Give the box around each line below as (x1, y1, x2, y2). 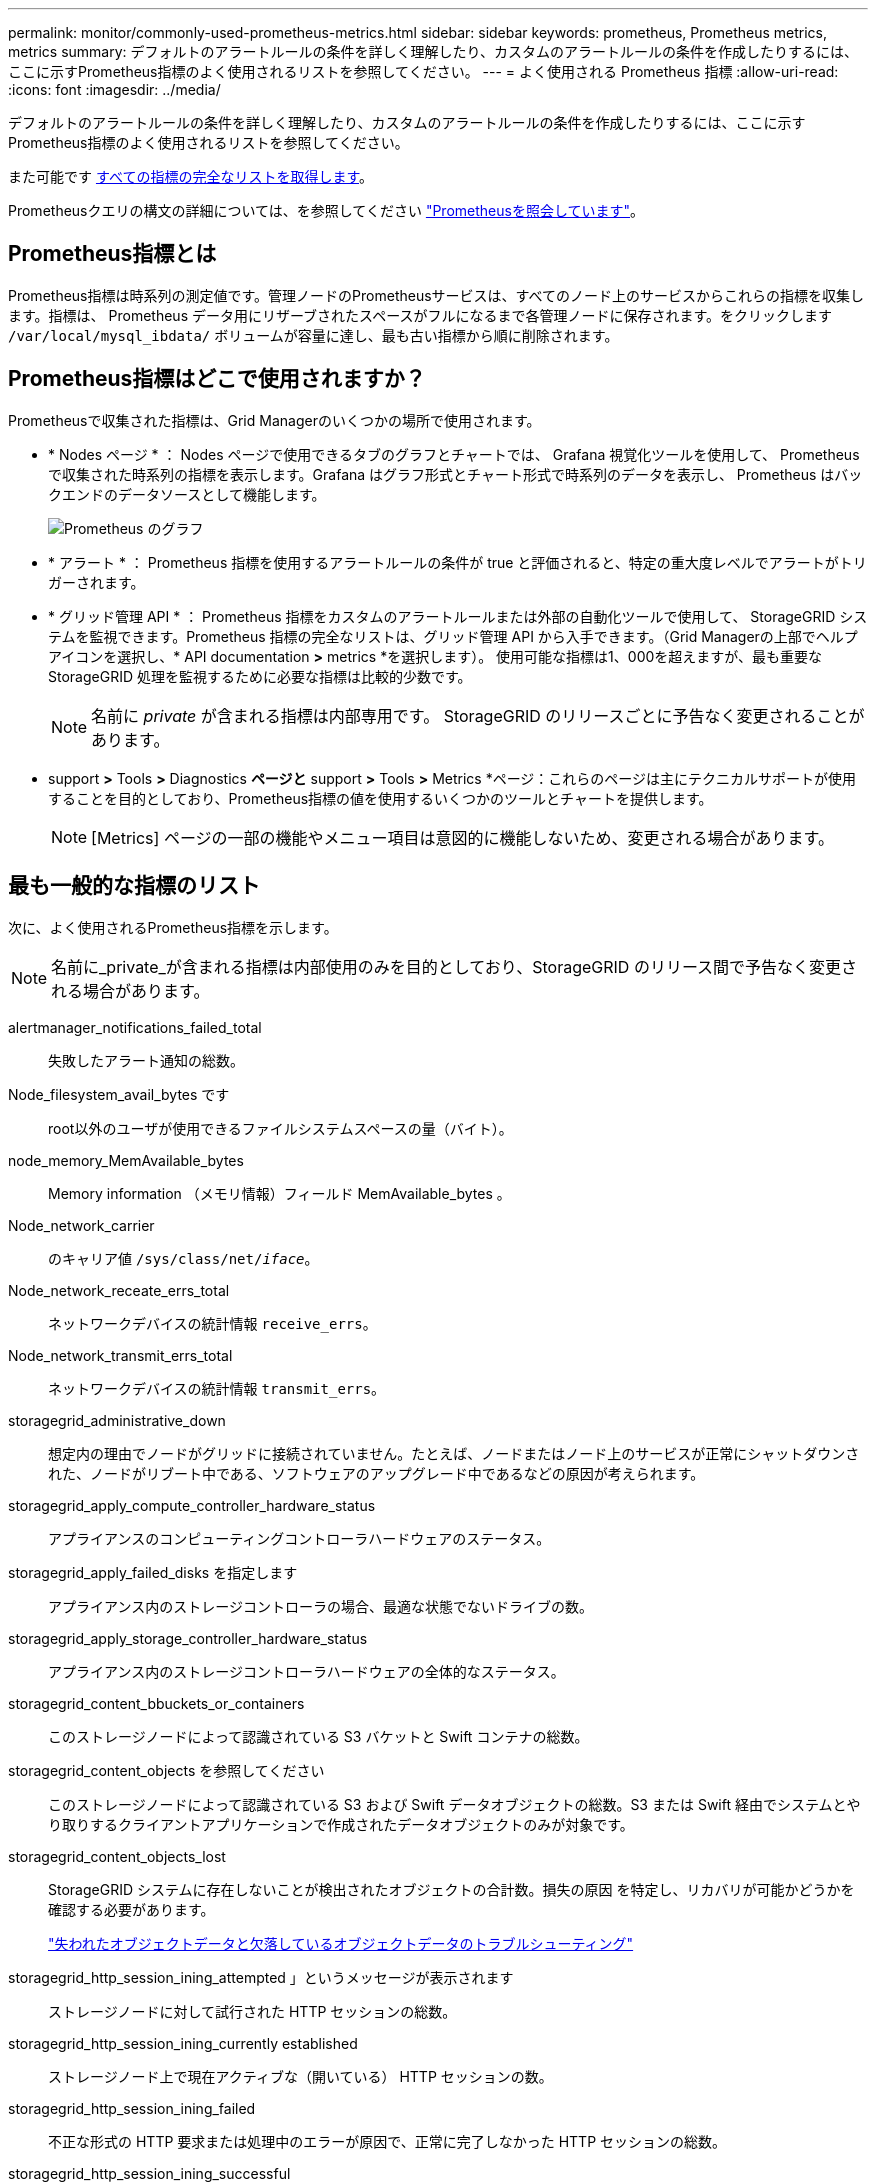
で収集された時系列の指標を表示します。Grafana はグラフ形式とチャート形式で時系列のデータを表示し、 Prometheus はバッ (48, 465, 863, 483)
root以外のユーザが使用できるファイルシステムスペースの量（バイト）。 (48, 1119, 513, 1137)
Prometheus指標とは (8, 241, 217, 267)
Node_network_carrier (8, 1216, 155, 1234)
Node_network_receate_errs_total (8, 1281, 230, 1299)
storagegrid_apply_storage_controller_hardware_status (8, 1629, 368, 1647)
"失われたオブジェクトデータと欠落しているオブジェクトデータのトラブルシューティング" (48, 1934, 634, 1952)
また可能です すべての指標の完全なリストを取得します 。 (8, 168, 373, 185)
